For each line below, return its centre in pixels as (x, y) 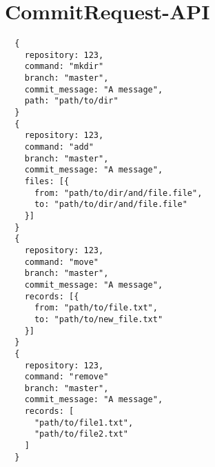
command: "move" (62, 262)
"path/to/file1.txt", (84, 423)
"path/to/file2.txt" (81, 434)
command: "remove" (66, 377)
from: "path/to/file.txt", (96, 308)
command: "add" (59, 147)
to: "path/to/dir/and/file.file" (111, 205)
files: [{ (47, 181)
